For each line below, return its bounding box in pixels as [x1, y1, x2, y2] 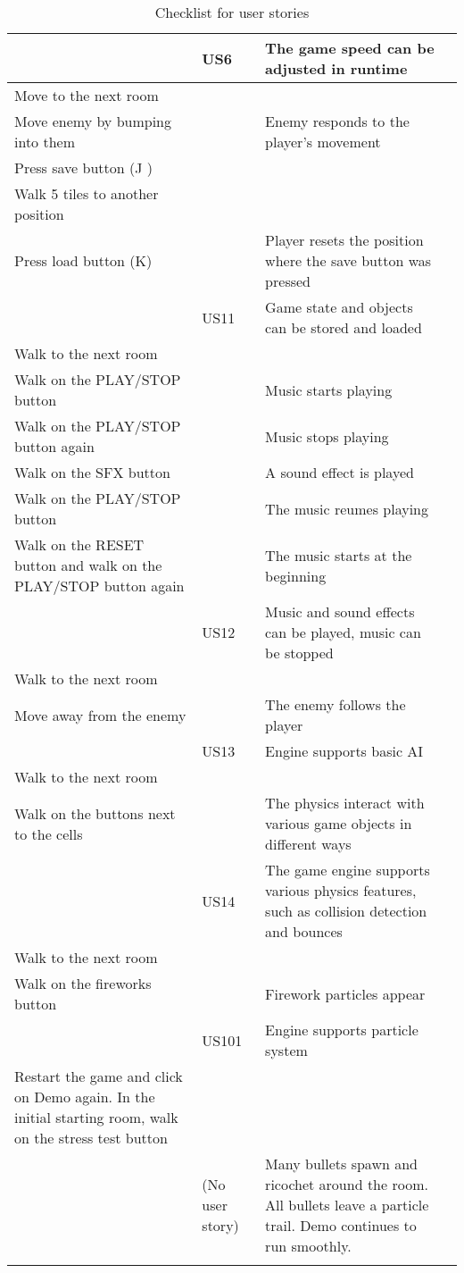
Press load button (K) [14, 250, 153, 271]
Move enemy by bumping [14, 111, 172, 131]
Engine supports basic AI [265, 741, 424, 761]
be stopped [265, 642, 334, 663]
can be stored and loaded [265, 317, 422, 338]
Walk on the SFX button [14, 462, 170, 482]
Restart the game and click [14, 1066, 183, 1086]
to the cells [14, 823, 83, 844]
